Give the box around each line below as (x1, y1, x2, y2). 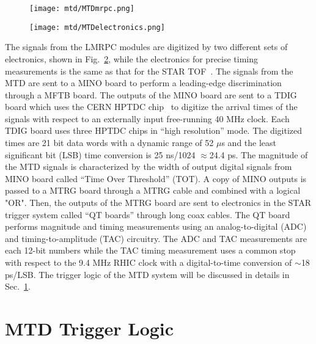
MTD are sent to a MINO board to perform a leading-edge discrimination (5, 76, 282, 89)
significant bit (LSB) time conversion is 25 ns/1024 (5, 148, 196, 161)
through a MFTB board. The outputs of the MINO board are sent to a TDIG (5, 88, 297, 101)
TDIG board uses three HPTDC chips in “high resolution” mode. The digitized (5, 124, 303, 137)
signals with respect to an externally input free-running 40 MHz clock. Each (5, 112, 290, 125)
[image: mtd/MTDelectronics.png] (29, 23, 165, 32)
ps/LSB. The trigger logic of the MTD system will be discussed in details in (5, 268, 290, 280)
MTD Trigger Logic (5, 315, 174, 340)
